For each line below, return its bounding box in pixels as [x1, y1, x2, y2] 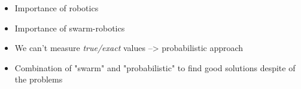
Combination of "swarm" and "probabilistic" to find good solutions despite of [14, 61, 296, 74]
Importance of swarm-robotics [14, 21, 125, 34]
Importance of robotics [14, 2, 99, 14]
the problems [14, 73, 63, 85]
